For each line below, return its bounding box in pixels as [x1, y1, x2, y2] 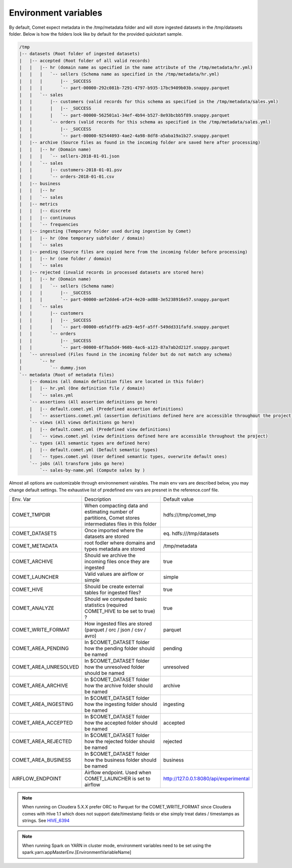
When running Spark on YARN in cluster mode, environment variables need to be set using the [22, 842, 212, 848]
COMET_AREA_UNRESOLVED [12, 664, 79, 670]
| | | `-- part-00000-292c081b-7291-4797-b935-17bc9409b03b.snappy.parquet [19, 85, 230, 91]
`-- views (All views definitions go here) [29, 420, 135, 425]
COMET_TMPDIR [12, 511, 51, 518]
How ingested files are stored [84, 620, 152, 627]
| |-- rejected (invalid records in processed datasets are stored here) [19, 269, 204, 275]
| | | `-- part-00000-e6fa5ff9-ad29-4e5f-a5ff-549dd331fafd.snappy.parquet [19, 324, 230, 329]
